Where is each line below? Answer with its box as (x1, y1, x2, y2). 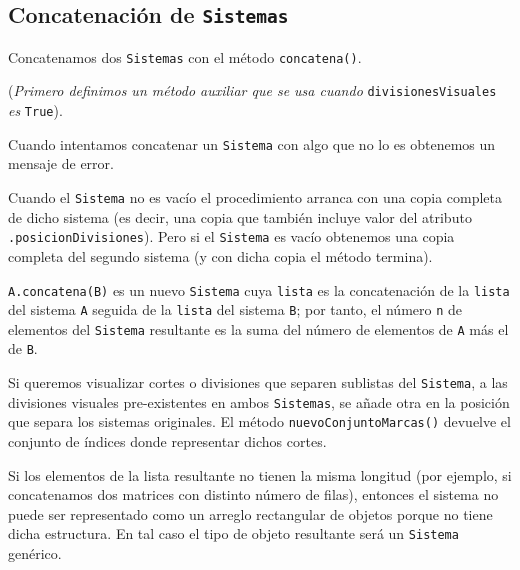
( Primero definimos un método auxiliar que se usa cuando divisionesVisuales (8, 80, 497, 101)
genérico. (8, 543, 62, 564)
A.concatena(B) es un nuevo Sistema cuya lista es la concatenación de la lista (8, 279, 510, 300)
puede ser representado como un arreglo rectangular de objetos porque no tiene (8, 503, 493, 524)
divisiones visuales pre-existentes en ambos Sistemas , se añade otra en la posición (8, 391, 510, 412)
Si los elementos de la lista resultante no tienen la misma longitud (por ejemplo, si (8, 464, 512, 485)
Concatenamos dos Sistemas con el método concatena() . (8, 46, 362, 67)
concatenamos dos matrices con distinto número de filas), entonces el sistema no (8, 484, 499, 505)
